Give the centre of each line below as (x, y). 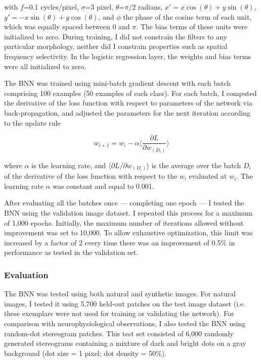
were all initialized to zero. (45, 66)
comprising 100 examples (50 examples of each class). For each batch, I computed (130, 93)
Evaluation (26, 274)
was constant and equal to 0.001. (103, 186)
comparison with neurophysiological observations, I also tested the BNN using (125, 323)
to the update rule (32, 122)
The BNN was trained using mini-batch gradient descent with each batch (118, 83)
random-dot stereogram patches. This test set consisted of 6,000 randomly (119, 333)
